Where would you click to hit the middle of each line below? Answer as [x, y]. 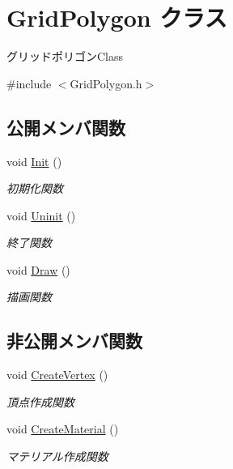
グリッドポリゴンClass [65, 56]
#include [29, 83]
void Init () [34, 161]
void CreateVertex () [57, 375]
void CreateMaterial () [63, 429]
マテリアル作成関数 [57, 456]
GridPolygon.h [106, 83]
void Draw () [38, 269]
